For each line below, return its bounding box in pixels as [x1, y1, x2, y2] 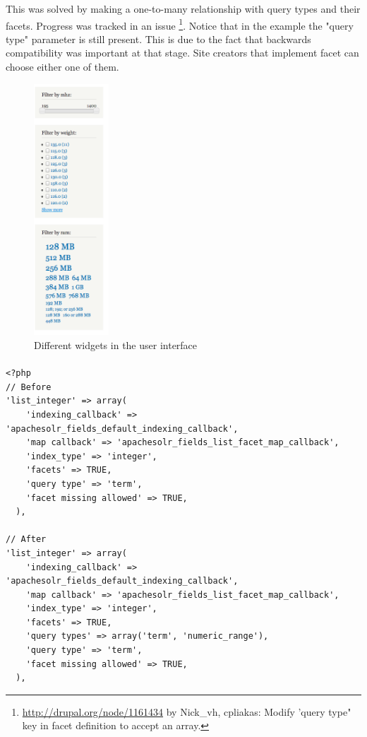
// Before [6, 382, 52, 392]
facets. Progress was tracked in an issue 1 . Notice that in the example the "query [6, 16, 354, 33]
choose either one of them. [6, 59, 119, 74]
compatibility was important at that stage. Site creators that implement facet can [6, 45, 359, 60]
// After [6, 534, 47, 545]
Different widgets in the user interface [34, 338, 198, 352]
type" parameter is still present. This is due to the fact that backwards [6, 31, 311, 46]
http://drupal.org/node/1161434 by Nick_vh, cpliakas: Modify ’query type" [22, 704, 351, 719]
